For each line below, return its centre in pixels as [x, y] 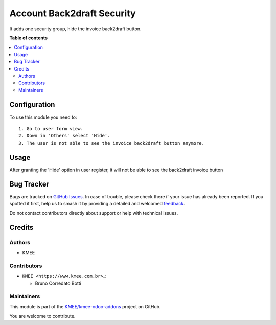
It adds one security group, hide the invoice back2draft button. [75, 29]
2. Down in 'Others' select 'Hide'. [64, 136]
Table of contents [29, 38]
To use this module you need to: [43, 117]
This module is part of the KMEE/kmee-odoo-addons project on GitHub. [85, 307]
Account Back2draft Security [73, 13]
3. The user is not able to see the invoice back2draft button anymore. [111, 143]
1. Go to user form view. [51, 129]
